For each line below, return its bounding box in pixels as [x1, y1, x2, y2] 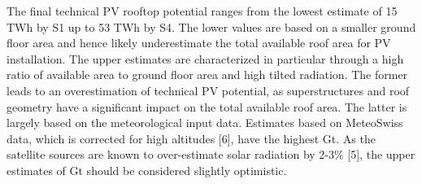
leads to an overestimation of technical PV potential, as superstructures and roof [7, 81, 410, 99]
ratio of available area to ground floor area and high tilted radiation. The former [7, 66, 408, 83]
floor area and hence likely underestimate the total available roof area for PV [7, 34, 391, 51]
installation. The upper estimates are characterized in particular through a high [7, 50, 404, 67]
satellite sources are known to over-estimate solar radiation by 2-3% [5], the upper [7, 146, 415, 163]
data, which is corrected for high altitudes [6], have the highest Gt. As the [7, 129, 376, 147]
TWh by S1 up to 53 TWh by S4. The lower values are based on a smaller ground [7, 18, 416, 35]
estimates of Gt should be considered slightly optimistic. [7, 161, 287, 178]
